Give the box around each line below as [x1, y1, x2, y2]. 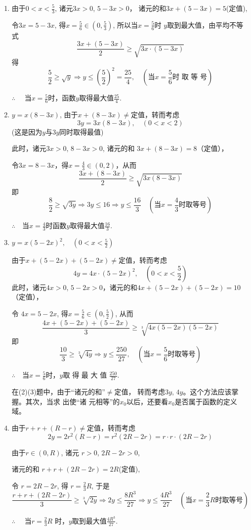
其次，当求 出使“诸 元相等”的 [25, 396, 120, 406]
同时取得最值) [59, 126, 104, 137]
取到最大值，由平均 [167, 19, 230, 30]
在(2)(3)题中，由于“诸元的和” [11, 386, 105, 397]
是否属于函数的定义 [174, 396, 237, 406]
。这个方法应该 [183, 386, 232, 397]
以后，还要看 [126, 396, 168, 406]
